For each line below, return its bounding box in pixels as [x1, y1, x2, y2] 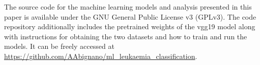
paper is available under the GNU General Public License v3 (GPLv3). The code [4, 11, 256, 22]
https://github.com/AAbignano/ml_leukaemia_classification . [4, 50, 197, 61]
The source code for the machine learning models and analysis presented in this [4, 2, 252, 12]
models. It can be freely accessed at [4, 41, 114, 51]
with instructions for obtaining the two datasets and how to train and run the [4, 31, 247, 41]
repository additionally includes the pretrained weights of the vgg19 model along [4, 21, 255, 32]
